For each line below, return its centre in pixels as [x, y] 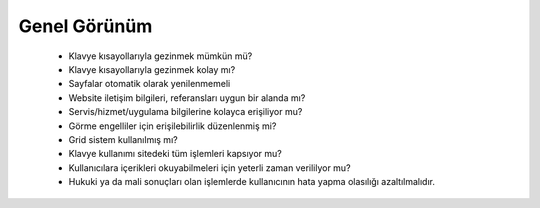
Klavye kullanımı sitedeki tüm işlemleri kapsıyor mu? [175, 154]
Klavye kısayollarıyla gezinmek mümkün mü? [160, 56]
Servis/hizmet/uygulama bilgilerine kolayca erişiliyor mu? [185, 112]
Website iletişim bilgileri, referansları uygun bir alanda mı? [187, 97]
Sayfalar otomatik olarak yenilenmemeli [149, 84]
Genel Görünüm [85, 26]
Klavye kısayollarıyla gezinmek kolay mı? [152, 69]
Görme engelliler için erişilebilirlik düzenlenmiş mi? [172, 126]
